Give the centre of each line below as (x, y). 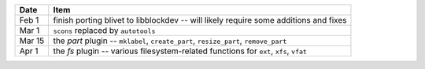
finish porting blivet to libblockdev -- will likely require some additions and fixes (200, 20)
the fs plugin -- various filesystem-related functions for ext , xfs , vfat (180, 51)
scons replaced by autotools (104, 30)
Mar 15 (32, 41)
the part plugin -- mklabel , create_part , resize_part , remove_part (170, 41)
